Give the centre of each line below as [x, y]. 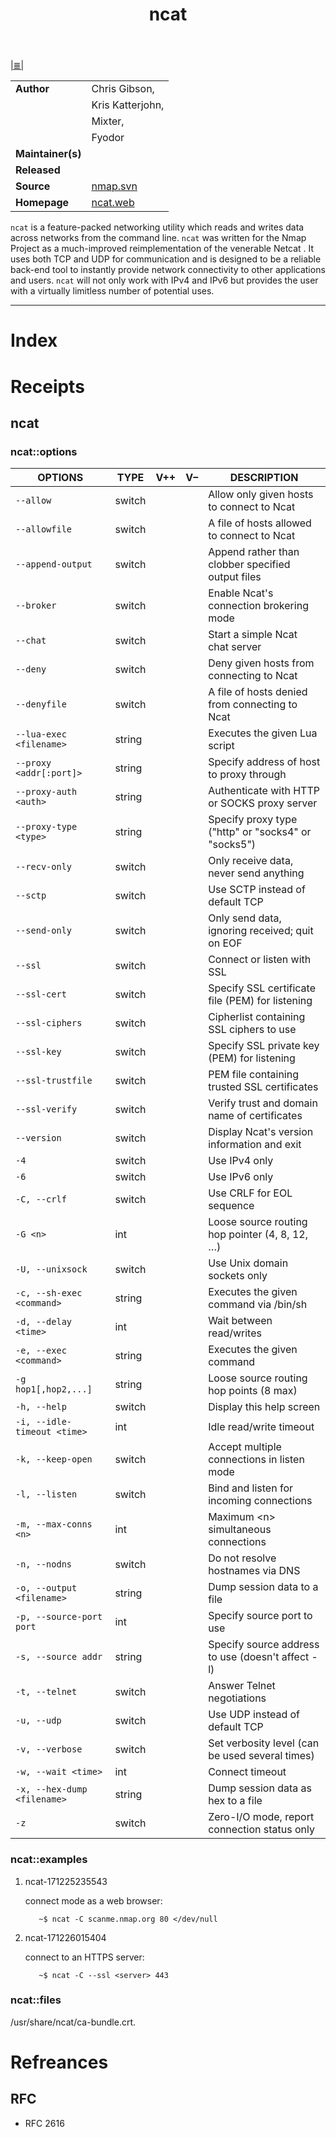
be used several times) [261, 1756]
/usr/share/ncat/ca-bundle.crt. [73, 2022]
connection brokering [258, 606]
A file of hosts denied [258, 692]
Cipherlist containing [257, 1017]
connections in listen [256, 1460]
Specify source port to [260, 1616]
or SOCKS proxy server [263, 803]
